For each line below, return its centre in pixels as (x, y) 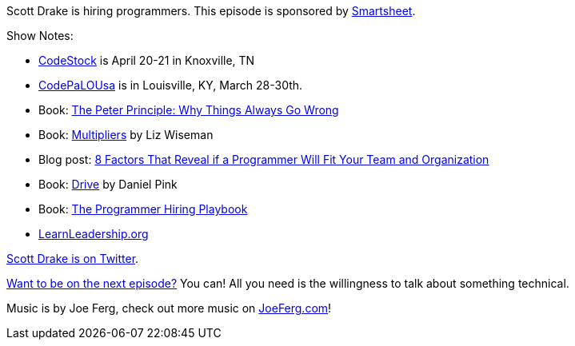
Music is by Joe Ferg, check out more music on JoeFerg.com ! (169, 308)
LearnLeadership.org (94, 234)
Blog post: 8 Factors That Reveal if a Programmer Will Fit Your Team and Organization (264, 159)
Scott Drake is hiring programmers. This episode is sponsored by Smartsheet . (211, 11)
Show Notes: (40, 36)
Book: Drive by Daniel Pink (108, 184)
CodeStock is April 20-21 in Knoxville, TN (147, 60)
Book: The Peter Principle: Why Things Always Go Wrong (189, 110)
